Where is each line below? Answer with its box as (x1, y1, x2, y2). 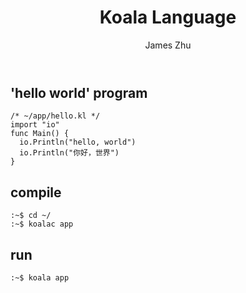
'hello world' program (10, 84, 148, 101)
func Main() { (10, 129, 70, 139)
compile (10, 184, 62, 201)
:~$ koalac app (10, 219, 74, 230)
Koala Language (99, 6, 237, 29)
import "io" (10, 120, 60, 130)
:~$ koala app (10, 272, 70, 283)
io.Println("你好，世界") (19, 148, 120, 158)
